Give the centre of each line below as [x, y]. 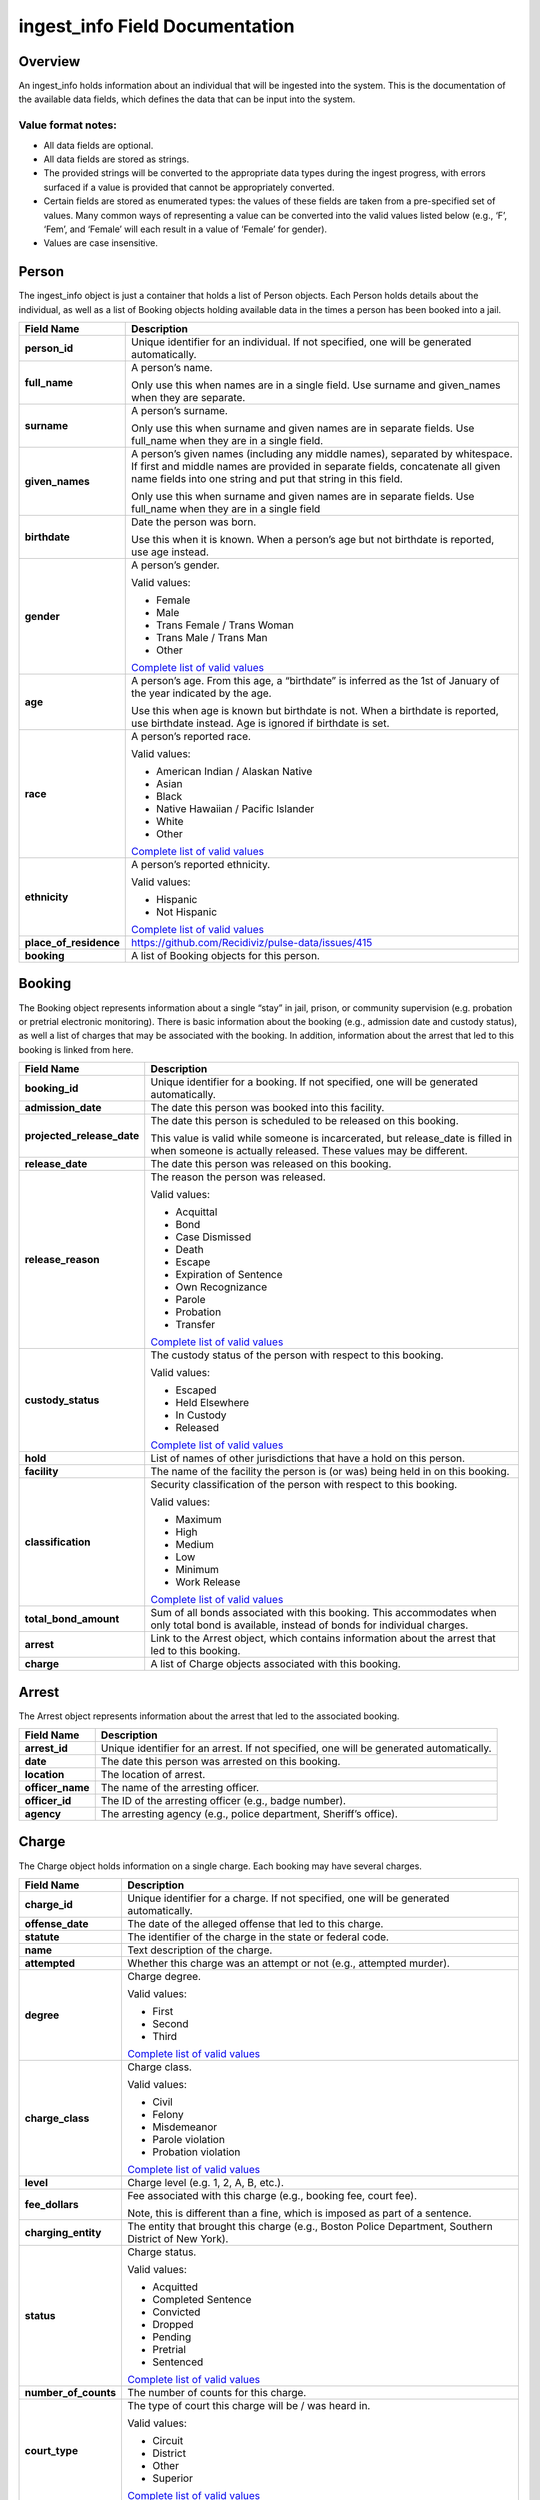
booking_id [51, 1088]
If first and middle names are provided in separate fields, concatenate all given [316, 467]
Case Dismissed [213, 1237]
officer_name [57, 1787]
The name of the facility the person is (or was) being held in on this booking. [330, 1472]
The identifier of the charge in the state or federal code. [258, 1937]
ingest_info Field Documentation [156, 26]
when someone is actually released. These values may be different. [309, 1151]
